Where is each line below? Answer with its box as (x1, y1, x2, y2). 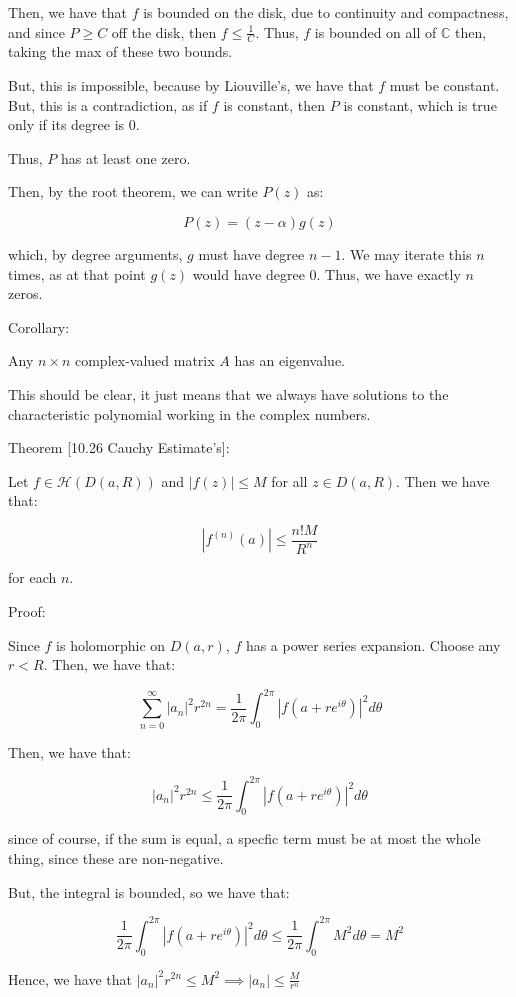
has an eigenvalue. (234, 350, 345, 371)
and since (8, 21, 65, 42)
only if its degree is (8, 114, 125, 135)
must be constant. (389, 75, 500, 96)
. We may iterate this (341, 243, 472, 264)
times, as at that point (8, 263, 146, 284)
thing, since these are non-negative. (8, 848, 224, 869)
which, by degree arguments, (8, 243, 183, 264)
